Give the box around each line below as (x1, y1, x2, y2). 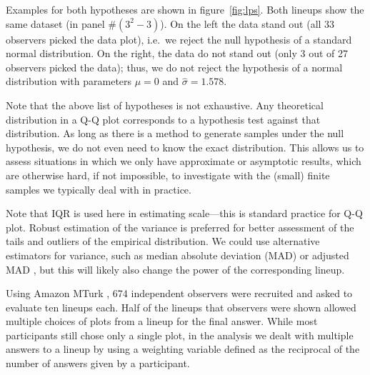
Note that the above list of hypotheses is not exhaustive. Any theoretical (6, 97, 324, 112)
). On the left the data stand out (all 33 (160, 16, 335, 31)
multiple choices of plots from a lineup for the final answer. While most (6, 314, 318, 329)
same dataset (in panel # (6, 16, 116, 31)
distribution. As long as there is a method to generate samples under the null (6, 126, 344, 141)
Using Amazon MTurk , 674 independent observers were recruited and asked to (6, 286, 353, 301)
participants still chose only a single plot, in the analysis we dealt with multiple (6, 327, 354, 342)
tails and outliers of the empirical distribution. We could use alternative (6, 234, 320, 249)
